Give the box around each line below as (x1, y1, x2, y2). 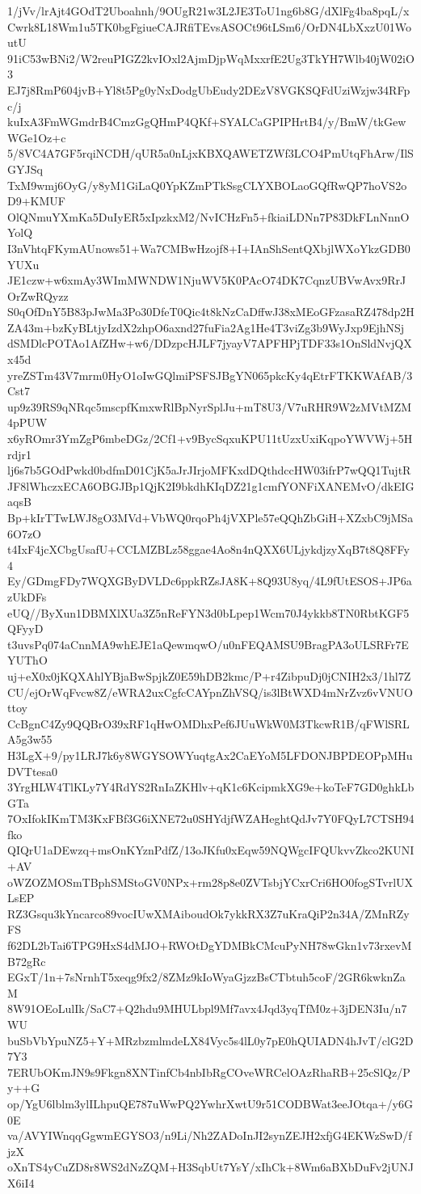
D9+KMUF (7, 192, 65, 209)
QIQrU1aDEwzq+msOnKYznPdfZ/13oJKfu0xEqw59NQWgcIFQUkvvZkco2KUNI (7, 842, 415, 859)
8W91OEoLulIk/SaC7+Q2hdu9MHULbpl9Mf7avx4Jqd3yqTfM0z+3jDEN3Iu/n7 (7, 1000, 407, 1017)
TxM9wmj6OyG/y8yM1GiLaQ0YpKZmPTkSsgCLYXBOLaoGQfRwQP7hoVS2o (7, 176, 407, 193)
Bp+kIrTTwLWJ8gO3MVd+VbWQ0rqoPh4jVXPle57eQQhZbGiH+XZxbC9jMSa (7, 509, 414, 525)
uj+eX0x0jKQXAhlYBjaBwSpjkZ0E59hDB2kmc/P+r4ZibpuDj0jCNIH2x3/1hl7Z (7, 667, 411, 684)
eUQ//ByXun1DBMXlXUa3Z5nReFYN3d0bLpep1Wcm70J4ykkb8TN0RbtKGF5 (7, 604, 410, 621)
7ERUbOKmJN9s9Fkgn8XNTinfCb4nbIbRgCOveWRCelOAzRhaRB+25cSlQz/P (7, 1063, 410, 1080)
